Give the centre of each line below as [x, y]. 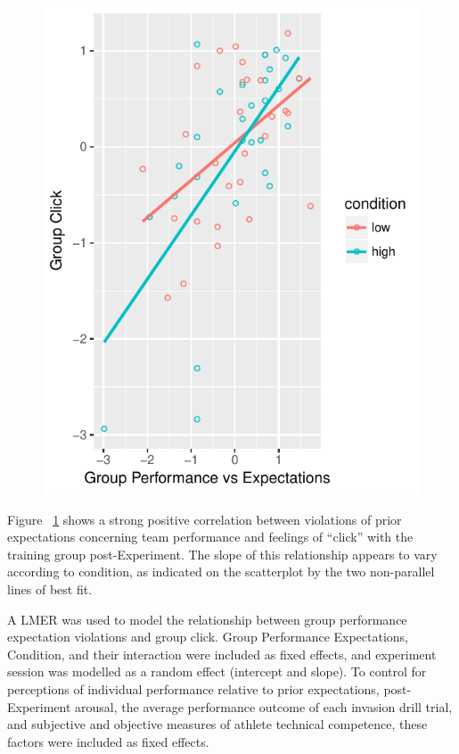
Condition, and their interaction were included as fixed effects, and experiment [222, 654]
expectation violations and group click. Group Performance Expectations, [208, 637]
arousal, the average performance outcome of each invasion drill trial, [264, 706]
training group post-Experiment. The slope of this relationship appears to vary [222, 554]
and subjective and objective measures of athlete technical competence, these [217, 724]
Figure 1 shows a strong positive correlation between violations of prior [205, 519]
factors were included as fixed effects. [108, 741]
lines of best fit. [50, 588]
